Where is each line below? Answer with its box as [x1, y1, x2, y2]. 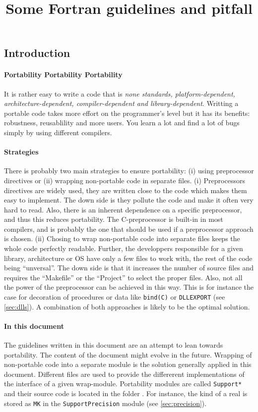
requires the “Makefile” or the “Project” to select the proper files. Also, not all [4, 272, 243, 282]
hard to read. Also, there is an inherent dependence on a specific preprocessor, [4, 204, 242, 214]
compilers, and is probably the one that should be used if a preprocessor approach [4, 223, 254, 234]
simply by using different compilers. [4, 127, 112, 137]
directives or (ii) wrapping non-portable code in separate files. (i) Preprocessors [4, 175, 245, 185]
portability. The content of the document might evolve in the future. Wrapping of [4, 349, 252, 360]
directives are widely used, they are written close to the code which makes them [4, 185, 247, 195]
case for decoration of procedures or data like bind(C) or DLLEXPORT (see [4, 292, 225, 302]
